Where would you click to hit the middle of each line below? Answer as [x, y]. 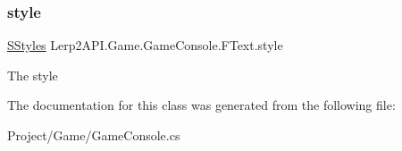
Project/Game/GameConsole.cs [94, 135]
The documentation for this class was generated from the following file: [201, 105]
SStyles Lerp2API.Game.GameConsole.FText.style [145, 45]
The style [33, 75]
